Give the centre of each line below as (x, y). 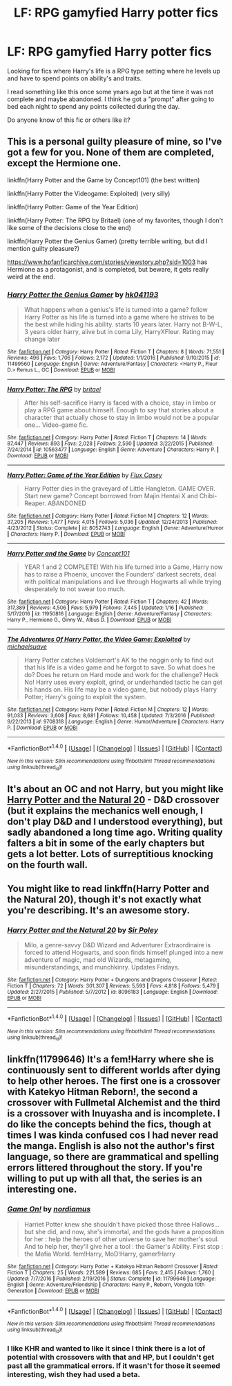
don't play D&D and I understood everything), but (115, 822)
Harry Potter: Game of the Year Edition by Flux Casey (85, 475)
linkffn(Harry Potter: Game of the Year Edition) (73, 207)
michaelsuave (27, 647)
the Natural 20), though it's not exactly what (104, 899)
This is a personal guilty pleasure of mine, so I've (115, 142)
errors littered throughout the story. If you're (105, 1168)
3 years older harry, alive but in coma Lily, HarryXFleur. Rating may (119, 332)
